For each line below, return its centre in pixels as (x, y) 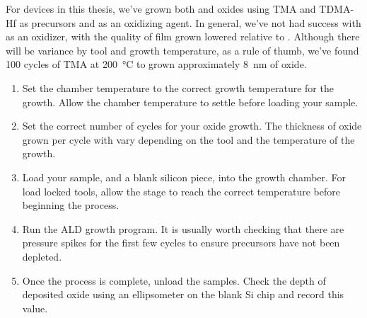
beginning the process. (71, 205)
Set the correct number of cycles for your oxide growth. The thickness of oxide (192, 126)
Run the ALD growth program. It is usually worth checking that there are (183, 228)
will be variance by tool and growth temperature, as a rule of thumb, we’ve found (182, 50)
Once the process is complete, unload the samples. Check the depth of (174, 280)
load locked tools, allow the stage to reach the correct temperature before (181, 191)
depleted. (42, 256)
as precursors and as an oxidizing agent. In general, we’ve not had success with (190, 22)
